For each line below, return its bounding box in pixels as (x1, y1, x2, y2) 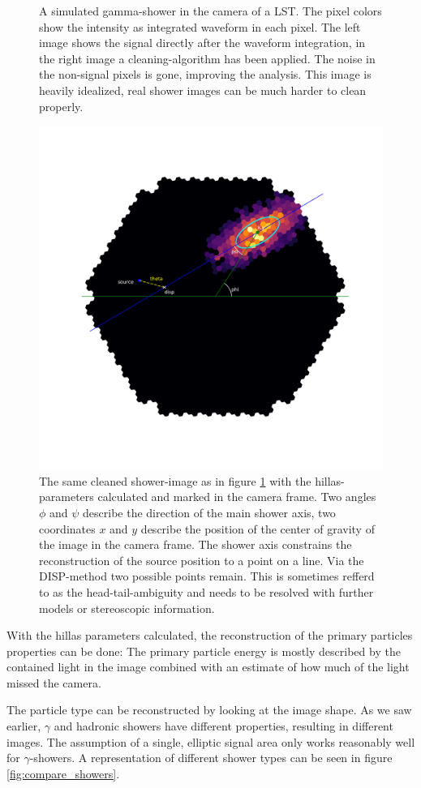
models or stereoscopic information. (39, 599, 215, 616)
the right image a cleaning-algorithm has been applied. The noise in (39, 49, 376, 66)
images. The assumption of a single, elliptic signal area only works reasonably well (6, 733, 415, 750)
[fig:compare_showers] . (6, 764, 120, 782)
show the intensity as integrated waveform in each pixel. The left (39, 18, 361, 35)
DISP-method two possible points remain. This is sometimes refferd (39, 567, 375, 585)
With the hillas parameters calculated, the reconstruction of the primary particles (6, 627, 413, 644)
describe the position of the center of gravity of (140, 520, 375, 537)
